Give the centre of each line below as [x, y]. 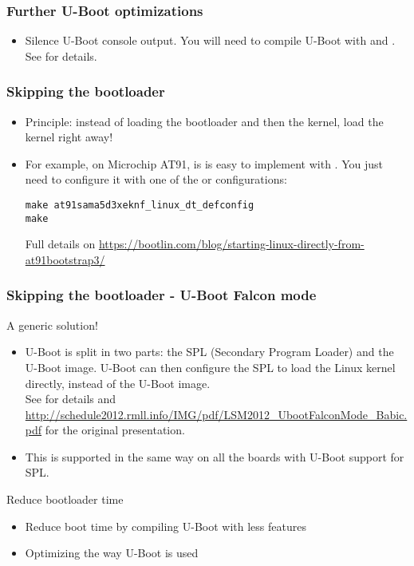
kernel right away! [69, 137]
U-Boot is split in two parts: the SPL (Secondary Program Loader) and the [209, 352]
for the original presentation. [115, 430]
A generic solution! [52, 325]
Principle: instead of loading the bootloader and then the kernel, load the [204, 121]
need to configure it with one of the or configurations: [156, 179]
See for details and [71, 399]
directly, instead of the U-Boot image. [118, 383]
